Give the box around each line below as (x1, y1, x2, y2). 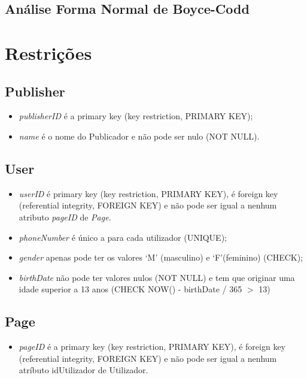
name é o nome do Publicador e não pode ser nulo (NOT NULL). (19, 129, 260, 142)
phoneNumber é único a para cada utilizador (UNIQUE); (19, 231, 227, 243)
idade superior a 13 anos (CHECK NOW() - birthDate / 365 (19, 283, 242, 295)
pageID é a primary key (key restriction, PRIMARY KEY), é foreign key (19, 340, 286, 353)
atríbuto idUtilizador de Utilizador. (19, 364, 148, 376)
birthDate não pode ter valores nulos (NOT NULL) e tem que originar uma (19, 271, 295, 283)
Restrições (5, 40, 92, 65)
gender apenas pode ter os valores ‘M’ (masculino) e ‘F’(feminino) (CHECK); (19, 251, 303, 264)
